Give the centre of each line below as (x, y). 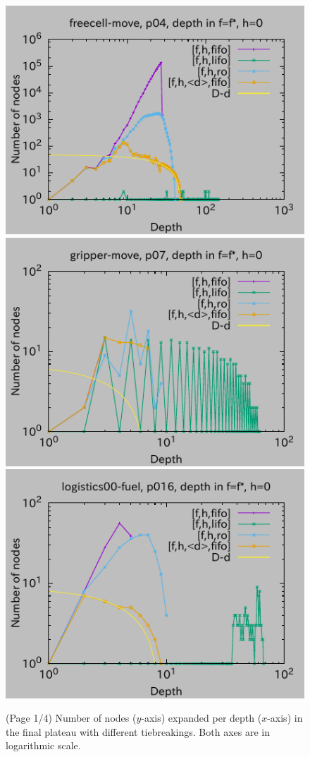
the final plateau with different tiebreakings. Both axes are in (138, 731)
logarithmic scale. (43, 745)
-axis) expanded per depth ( (201, 718)
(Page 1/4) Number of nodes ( (71, 718)
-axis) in (285, 718)
